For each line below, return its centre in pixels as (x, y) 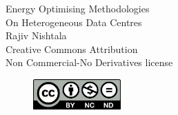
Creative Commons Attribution (72, 49)
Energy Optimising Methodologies (78, 8)
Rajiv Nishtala (36, 35)
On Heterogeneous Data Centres (74, 22)
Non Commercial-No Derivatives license (89, 62)
